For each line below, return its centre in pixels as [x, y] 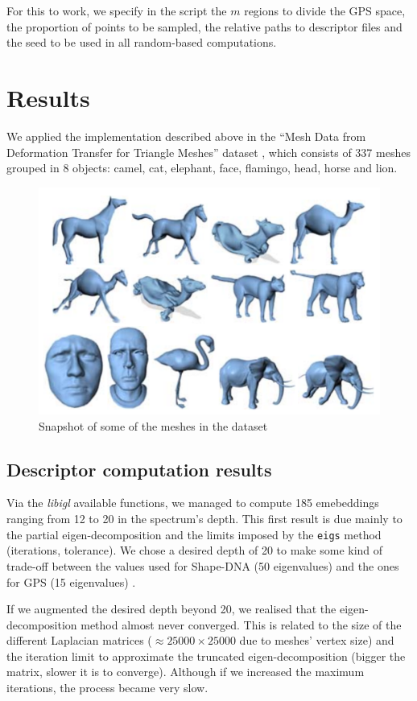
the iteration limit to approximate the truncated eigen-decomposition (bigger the [206, 656]
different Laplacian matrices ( [79, 640]
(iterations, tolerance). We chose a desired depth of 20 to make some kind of [195, 550]
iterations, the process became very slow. [107, 688]
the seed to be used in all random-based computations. [142, 42]
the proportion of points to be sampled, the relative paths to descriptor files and [204, 26]
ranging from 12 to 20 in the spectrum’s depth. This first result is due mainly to [204, 519]
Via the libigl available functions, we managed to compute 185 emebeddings [193, 503]
